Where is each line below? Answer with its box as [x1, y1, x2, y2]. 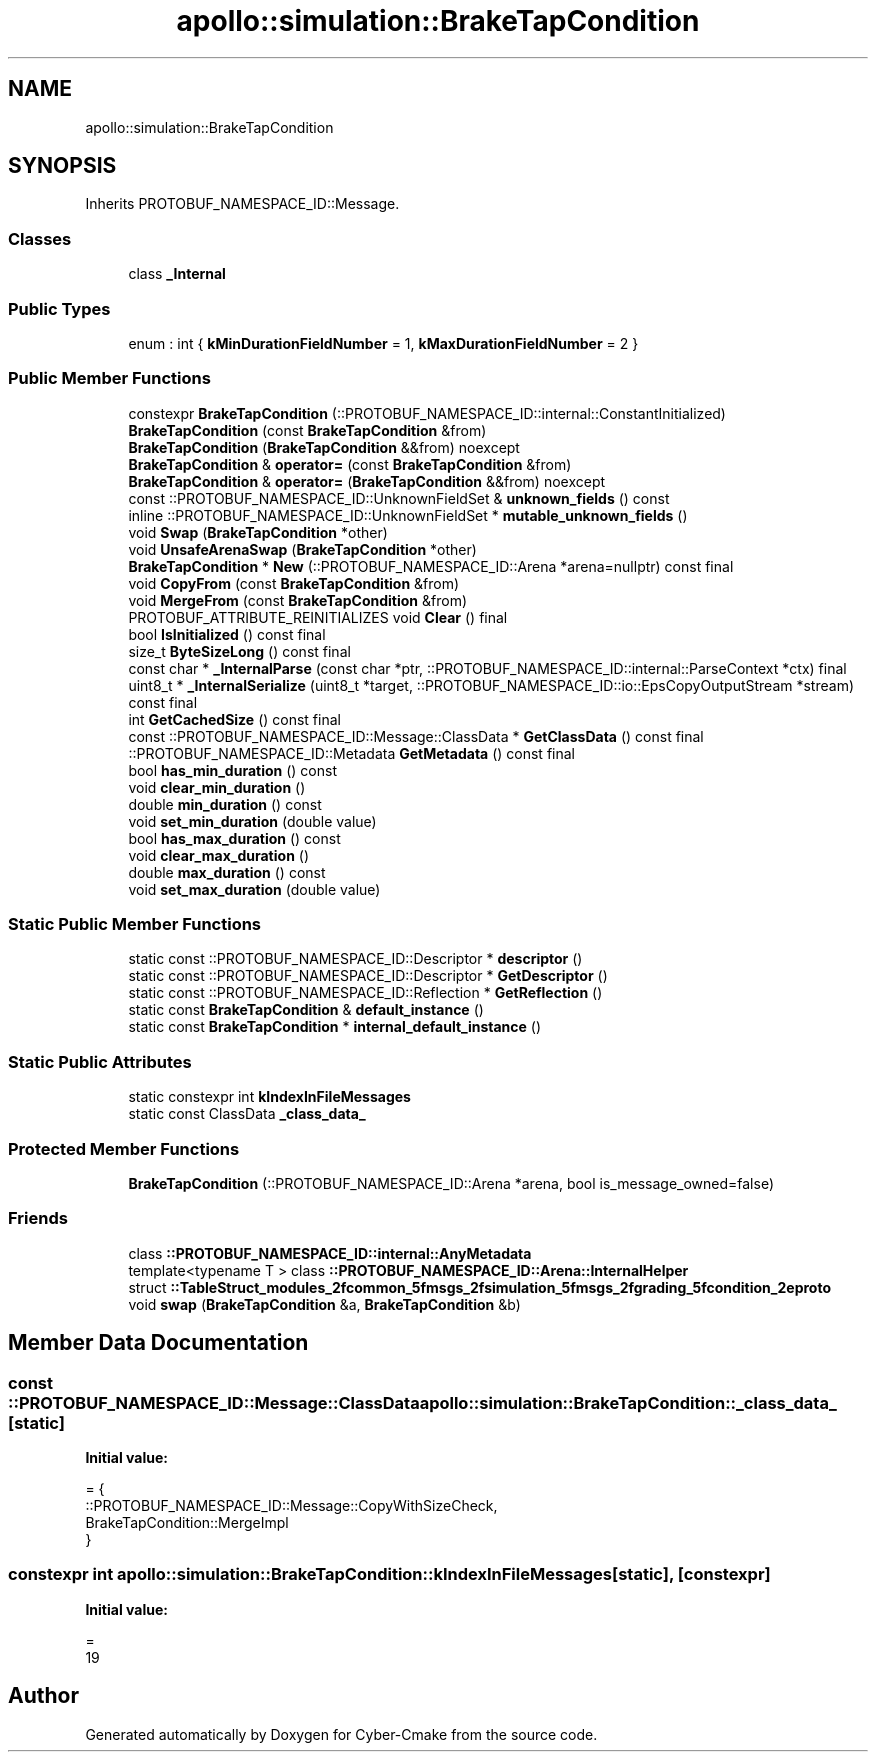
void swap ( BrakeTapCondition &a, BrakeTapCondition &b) [128, 1295, 521, 1313]
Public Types [8, 298, 111, 319]
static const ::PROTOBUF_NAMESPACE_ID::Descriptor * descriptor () [128, 950, 583, 968]
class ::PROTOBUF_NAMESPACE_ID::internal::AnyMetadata [128, 1244, 532, 1262]
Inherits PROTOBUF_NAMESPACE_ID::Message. [85, 195, 400, 213]
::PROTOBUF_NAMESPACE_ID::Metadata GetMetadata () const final [128, 744, 575, 762]
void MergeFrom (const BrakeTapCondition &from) [128, 591, 468, 609]
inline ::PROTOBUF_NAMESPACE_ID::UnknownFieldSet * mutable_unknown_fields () [128, 506, 688, 524]
